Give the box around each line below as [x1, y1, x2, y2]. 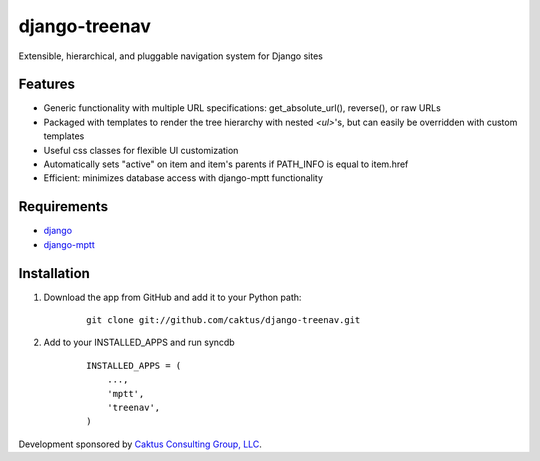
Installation [18, 265, 90, 282]
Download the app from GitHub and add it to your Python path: [43, 291, 302, 303]
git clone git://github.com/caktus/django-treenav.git [86, 315, 361, 325]
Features [18, 76, 75, 93]
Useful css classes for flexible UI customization [43, 144, 239, 156]
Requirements [18, 198, 109, 215]
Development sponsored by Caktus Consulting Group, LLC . [18, 438, 262, 450]
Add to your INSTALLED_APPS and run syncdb [43, 336, 235, 349]
